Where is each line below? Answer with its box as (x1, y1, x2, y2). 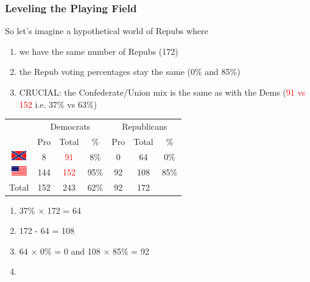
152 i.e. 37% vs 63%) (19, 97, 97, 110)
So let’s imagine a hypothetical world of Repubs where (5, 24, 208, 37)
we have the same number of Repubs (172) (19, 44, 178, 57)
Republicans (122, 119, 167, 132)
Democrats (50, 119, 91, 132)
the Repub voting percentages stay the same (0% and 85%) (19, 65, 241, 78)
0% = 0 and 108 (40, 244, 100, 257)
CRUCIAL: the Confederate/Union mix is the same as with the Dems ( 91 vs (19, 86, 306, 98)
